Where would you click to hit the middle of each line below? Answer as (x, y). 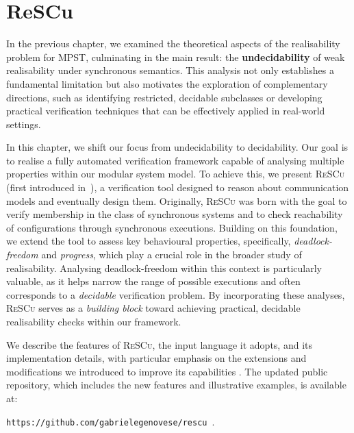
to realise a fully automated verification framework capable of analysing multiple (175, 160)
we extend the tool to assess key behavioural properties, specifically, (149, 241)
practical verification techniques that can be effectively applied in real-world (166, 111)
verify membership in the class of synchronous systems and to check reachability (175, 214)
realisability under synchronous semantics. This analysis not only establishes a (170, 70)
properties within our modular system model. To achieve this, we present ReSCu (176, 174)
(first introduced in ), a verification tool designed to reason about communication (178, 187)
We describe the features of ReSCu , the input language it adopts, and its (159, 344)
